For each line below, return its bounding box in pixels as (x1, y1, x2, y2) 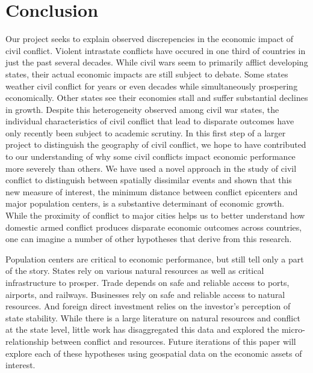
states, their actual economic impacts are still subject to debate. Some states (5, 67, 288, 80)
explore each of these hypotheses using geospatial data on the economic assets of (5, 347, 302, 359)
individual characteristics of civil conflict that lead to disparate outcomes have (5, 115, 294, 127)
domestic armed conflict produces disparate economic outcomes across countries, (5, 220, 302, 233)
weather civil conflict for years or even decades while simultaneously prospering (5, 79, 298, 92)
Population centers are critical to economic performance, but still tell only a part (5, 252, 304, 265)
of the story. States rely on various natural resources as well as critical (5, 264, 264, 277)
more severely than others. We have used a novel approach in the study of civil (5, 162, 297, 174)
